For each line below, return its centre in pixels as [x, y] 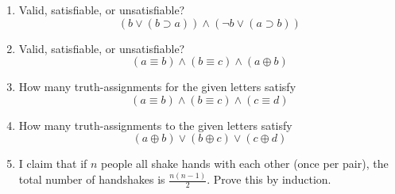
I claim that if [53, 164]
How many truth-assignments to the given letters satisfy [155, 125]
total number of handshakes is [92, 179]
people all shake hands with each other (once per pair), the [245, 164]
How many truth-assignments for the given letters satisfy [157, 87]
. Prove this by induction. [269, 179]
